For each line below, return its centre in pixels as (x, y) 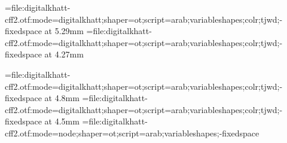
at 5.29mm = (69, 31)
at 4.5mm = (67, 121)
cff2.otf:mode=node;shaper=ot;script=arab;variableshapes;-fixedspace (132, 133)
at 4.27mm (64, 54)
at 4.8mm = (67, 98)
